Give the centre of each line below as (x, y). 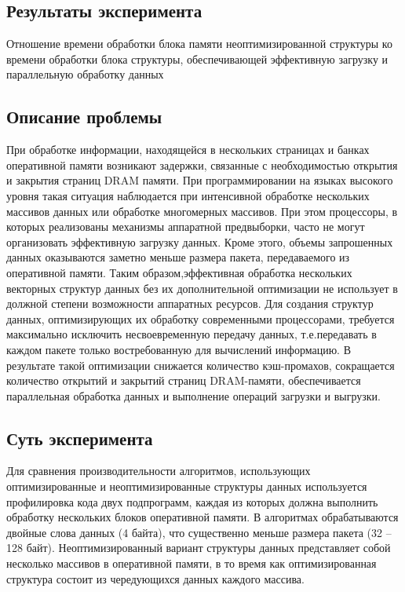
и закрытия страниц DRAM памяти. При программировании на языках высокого (200, 180)
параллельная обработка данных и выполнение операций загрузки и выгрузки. (193, 395)
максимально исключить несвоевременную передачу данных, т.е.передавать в (192, 334)
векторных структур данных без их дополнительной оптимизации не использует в (202, 288)
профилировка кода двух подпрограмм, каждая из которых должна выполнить (192, 501)
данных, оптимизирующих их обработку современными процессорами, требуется (201, 318)
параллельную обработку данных (85, 74)
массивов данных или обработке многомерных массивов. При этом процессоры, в (202, 211)
